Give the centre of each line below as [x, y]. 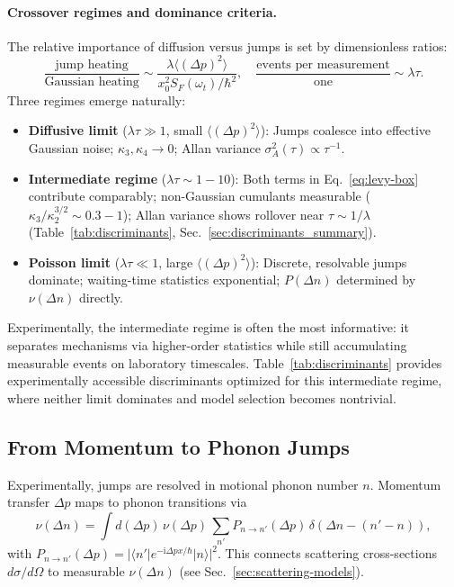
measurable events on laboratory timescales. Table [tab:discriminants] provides [225, 362]
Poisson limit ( [74, 262]
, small [184, 130]
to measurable [86, 570]
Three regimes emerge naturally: [97, 99]
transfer [29, 502]
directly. [101, 297]
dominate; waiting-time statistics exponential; [154, 280]
